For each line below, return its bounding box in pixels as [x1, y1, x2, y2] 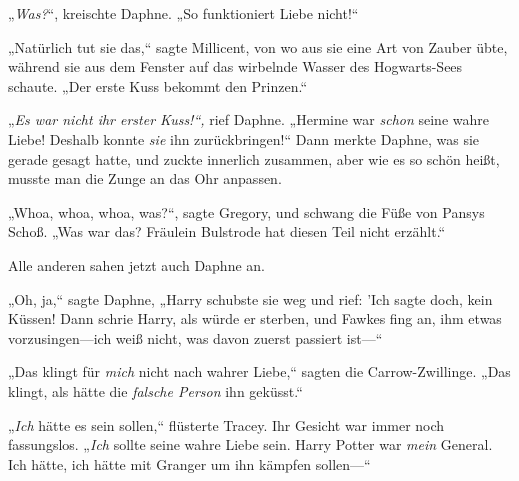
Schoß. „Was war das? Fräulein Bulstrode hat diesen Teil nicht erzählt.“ [8, 221, 446, 242]
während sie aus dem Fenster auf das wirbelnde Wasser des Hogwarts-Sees [8, 56, 463, 77]
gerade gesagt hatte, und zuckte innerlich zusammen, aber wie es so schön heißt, [8, 148, 500, 169]
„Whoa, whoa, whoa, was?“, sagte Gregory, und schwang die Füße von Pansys [8, 201, 485, 222]
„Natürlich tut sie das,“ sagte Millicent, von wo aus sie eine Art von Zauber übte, [8, 36, 508, 57]
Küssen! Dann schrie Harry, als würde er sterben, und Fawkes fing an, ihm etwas [8, 308, 502, 329]
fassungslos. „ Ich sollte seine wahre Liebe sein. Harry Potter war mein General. [8, 434, 493, 455]
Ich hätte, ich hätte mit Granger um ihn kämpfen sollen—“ [8, 453, 371, 474]
